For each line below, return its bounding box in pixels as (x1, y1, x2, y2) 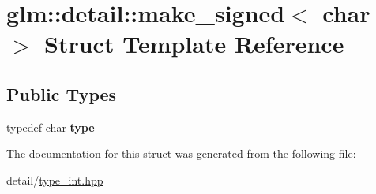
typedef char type (6, 118, 95, 135)
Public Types (6, 81, 117, 106)
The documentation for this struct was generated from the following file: (6, 145, 356, 162)
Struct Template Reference (44, 28, 344, 60)
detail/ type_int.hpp (6, 171, 103, 188)
